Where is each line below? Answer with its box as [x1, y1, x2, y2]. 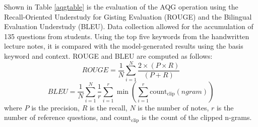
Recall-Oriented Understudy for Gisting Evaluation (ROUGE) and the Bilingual [4, 11, 252, 22]
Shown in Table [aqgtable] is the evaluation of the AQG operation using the [4, 2, 238, 12]
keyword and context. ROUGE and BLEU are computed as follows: [4, 50, 213, 61]
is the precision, [31, 102, 80, 112]
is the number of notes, [138, 102, 209, 112]
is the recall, [89, 102, 127, 112]
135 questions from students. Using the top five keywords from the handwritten [4, 31, 249, 41]
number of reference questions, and [4, 112, 112, 122]
